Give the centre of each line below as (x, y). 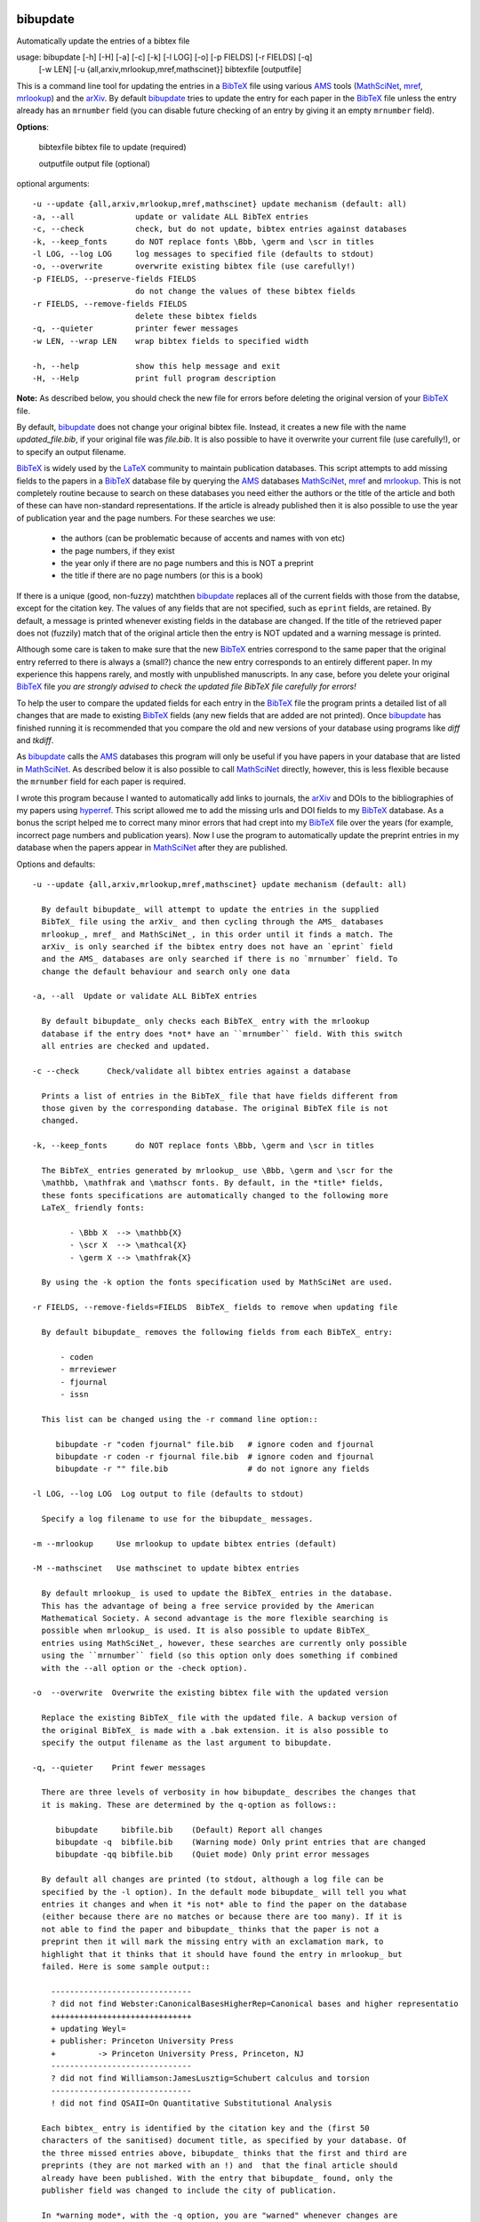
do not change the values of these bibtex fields (245, 292)
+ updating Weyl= (88, 2028)
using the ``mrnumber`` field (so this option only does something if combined (220, 1656)
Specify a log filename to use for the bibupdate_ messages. (177, 1519)
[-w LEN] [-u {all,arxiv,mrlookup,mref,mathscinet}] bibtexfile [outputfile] (170, 69)
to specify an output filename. (71, 452)
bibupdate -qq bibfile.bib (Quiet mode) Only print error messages (212, 1854)
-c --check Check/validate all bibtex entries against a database (192, 1071)
